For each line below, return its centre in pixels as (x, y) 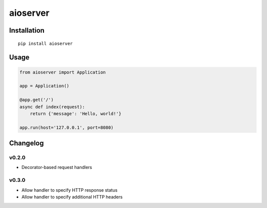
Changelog (26, 143)
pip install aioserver (45, 43)
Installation (27, 30)
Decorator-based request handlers (57, 167)
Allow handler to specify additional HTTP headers (72, 197)
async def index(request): (52, 107)
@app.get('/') (37, 100)
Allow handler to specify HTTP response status (69, 190)
